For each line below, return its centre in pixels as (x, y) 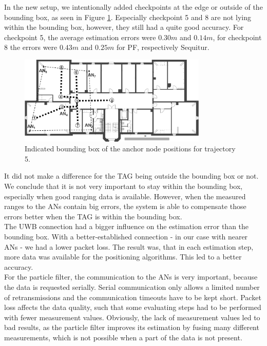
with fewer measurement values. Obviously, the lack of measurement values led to (132, 317)
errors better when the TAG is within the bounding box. (93, 216)
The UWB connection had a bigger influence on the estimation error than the (127, 226)
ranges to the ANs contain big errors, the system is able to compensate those (125, 206)
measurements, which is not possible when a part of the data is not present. (123, 337)
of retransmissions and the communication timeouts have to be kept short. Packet (133, 297)
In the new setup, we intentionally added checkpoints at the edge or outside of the (133, 7)
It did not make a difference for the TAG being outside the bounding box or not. (131, 176)
